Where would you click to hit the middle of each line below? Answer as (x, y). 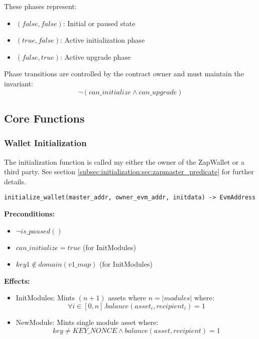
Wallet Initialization (45, 143)
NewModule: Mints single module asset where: (87, 322)
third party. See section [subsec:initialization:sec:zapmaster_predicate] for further (129, 172)
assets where (127, 298)
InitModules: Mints (45, 298)
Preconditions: (30, 213)
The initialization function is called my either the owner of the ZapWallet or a (124, 161)
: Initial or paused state (99, 23)
